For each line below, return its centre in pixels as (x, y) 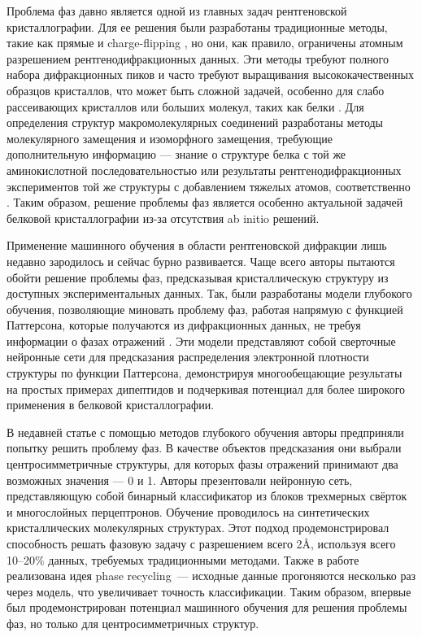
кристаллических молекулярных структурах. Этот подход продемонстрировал (198, 528)
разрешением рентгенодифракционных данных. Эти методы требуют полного (198, 58)
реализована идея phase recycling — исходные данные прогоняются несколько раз (211, 576)
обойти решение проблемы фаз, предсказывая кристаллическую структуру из (198, 277)
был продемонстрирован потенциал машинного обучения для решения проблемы (207, 607)
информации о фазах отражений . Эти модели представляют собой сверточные (201, 340)
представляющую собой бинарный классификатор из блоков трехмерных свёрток (207, 496)
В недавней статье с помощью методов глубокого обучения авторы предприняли (205, 432)
